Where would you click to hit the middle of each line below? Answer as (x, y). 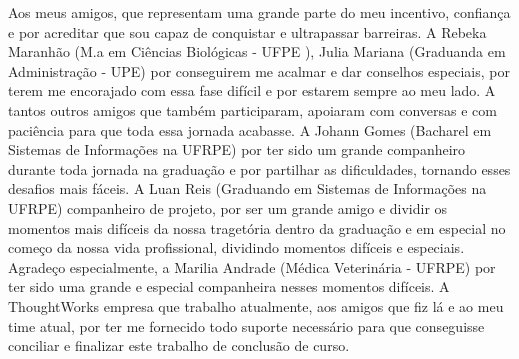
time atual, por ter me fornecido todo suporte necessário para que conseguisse (246, 325)
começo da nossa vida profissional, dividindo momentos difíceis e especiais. (236, 247)
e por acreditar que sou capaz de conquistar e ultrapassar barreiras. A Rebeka (247, 31)
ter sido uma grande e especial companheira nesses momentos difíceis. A (229, 286)
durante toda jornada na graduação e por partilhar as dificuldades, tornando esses (259, 168)
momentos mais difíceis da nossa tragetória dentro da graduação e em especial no (257, 227)
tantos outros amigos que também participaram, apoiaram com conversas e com (252, 109)
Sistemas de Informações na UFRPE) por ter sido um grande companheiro (237, 149)
